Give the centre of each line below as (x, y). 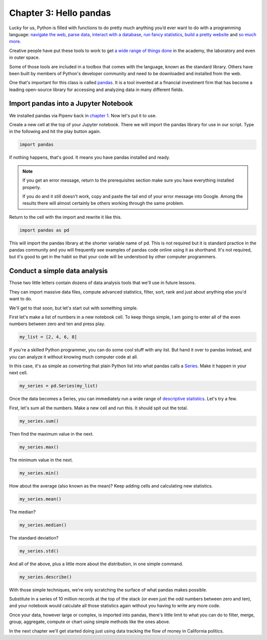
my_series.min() (39, 473)
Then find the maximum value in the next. (51, 434)
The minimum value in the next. (41, 460)
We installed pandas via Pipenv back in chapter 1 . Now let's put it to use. (83, 115)
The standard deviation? (34, 538)
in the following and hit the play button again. (55, 132)
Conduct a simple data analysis (59, 271)
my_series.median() (43, 525)
